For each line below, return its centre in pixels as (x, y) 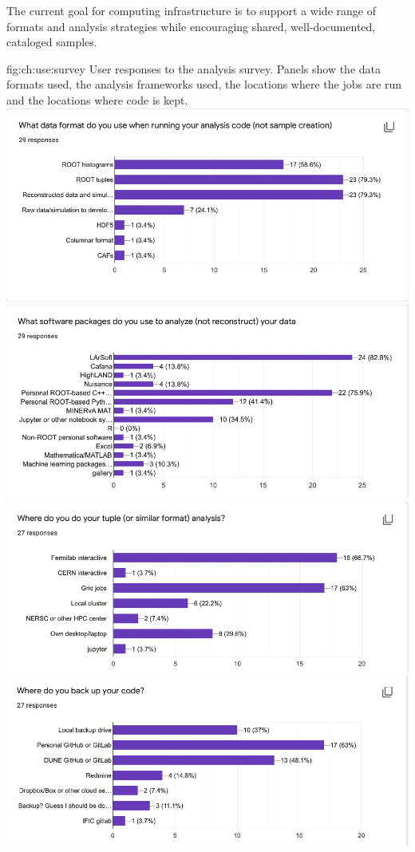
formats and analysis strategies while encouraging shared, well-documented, (191, 26)
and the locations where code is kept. (97, 99)
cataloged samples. (52, 42)
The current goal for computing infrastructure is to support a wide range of (191, 10)
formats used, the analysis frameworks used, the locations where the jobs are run (204, 84)
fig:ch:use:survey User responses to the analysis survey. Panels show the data (194, 68)
